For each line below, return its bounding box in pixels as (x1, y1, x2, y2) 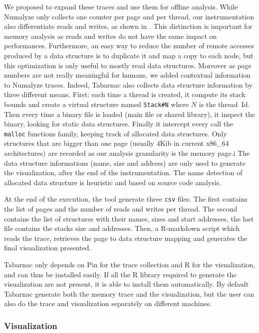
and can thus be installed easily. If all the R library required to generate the (4, 269, 237, 279)
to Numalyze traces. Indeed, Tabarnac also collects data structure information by (4, 79, 253, 90)
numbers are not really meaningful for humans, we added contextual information (4, 70, 251, 80)
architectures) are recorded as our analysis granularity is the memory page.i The (4, 148, 250, 158)
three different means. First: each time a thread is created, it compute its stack (4, 89, 246, 100)
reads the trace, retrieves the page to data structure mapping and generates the (4, 232, 248, 243)
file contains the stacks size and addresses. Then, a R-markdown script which (4, 223, 240, 233)
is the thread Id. (199, 99, 250, 109)
